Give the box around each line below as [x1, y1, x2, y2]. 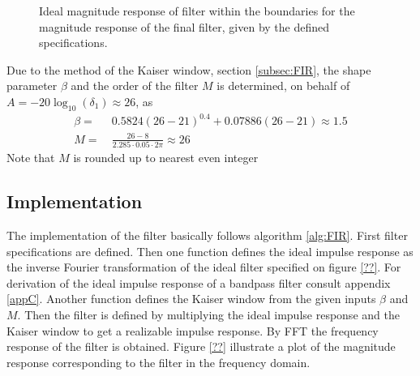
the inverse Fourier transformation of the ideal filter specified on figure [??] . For [6, 258, 401, 276]
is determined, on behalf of [216, 77, 350, 94]
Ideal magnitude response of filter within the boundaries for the [39, 2, 355, 19]
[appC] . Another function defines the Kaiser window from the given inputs [6, 290, 376, 307]
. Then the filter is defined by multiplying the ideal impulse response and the [17, 305, 400, 323]
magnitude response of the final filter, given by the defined [39, 18, 330, 35]
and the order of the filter [71, 77, 199, 94]
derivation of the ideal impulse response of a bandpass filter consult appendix [6, 274, 391, 291]
